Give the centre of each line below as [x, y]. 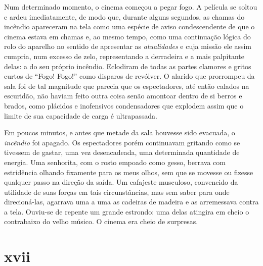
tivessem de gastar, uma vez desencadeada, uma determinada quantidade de [122, 152]
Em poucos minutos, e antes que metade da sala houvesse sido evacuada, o [120, 132]
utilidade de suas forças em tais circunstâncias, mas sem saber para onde [117, 192]
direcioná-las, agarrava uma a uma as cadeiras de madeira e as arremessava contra [131, 202]
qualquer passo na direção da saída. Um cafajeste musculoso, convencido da [121, 182]
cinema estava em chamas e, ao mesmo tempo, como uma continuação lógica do [127, 36]
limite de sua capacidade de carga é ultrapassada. [81, 115]
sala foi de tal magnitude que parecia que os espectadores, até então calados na [127, 86]
